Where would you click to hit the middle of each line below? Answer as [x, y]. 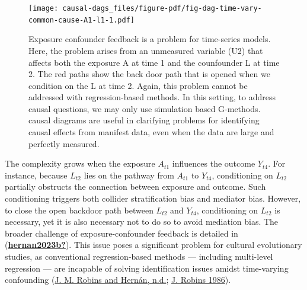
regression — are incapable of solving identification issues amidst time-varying [147, 268]
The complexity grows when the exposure [80, 163]
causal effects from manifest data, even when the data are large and [151, 132]
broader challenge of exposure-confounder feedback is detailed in [121, 233]
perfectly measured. [64, 143]
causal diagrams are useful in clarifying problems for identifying [144, 120]
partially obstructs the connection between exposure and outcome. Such [135, 187]
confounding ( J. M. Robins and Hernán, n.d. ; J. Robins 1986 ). [118, 280]
